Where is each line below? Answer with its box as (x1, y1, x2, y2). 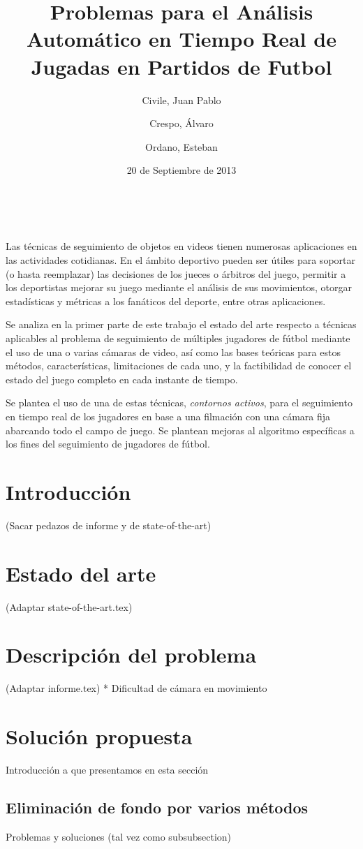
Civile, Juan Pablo (142, 92, 221, 107)
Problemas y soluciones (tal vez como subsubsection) (6, 829, 232, 843)
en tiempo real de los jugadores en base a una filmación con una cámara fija (6, 409, 331, 423)
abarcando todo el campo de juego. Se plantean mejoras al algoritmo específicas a (6, 422, 355, 437)
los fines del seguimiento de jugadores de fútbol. (6, 436, 210, 451)
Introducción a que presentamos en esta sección (6, 762, 209, 777)
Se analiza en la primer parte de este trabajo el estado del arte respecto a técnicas (6, 317, 357, 332)
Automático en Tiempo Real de (27, 24, 336, 53)
